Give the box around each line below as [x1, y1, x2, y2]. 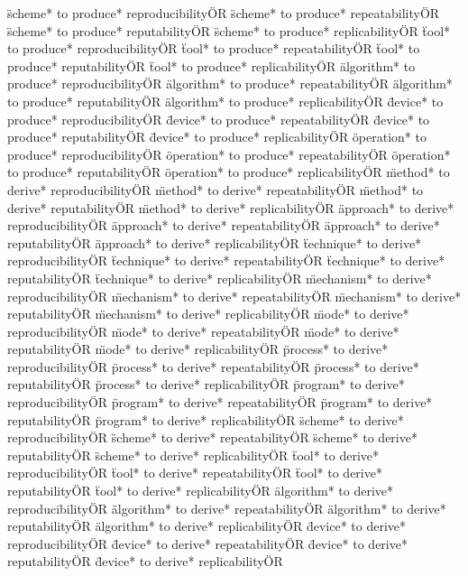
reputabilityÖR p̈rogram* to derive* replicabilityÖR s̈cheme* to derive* [7, 410, 404, 429]
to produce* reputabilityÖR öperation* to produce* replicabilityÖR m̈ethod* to [7, 163, 450, 181]
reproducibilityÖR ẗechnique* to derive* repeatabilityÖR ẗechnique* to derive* [7, 251, 445, 270]
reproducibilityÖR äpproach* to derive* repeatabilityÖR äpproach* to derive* [7, 216, 440, 235]
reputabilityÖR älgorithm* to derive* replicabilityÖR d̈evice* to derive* [7, 516, 407, 535]
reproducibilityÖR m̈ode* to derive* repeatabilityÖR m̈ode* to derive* [7, 321, 399, 340]
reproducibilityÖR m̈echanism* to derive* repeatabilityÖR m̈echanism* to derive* [7, 286, 462, 305]
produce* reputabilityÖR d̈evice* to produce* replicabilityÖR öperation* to [7, 127, 427, 146]
